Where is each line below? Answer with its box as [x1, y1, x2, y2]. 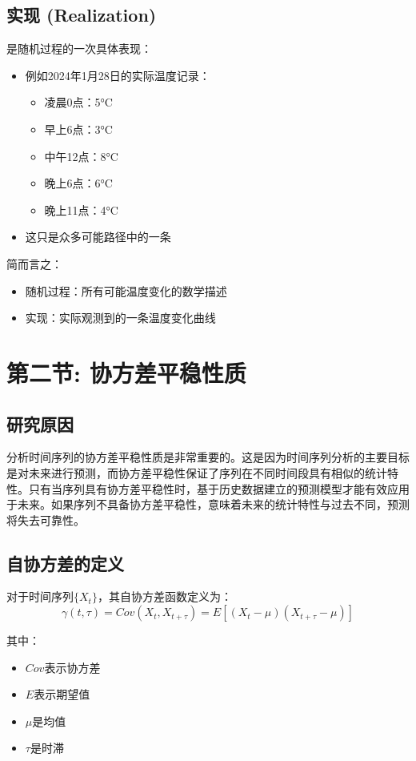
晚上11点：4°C [44, 201, 118, 218]
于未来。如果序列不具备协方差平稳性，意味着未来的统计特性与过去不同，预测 [6, 496, 410, 513]
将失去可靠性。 [6, 511, 85, 528]
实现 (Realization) [6, 2, 157, 27]
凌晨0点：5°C [44, 94, 113, 111]
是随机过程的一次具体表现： [6, 40, 152, 57]
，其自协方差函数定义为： [97, 588, 232, 605]
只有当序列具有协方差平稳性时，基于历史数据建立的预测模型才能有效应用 [28, 480, 410, 497]
